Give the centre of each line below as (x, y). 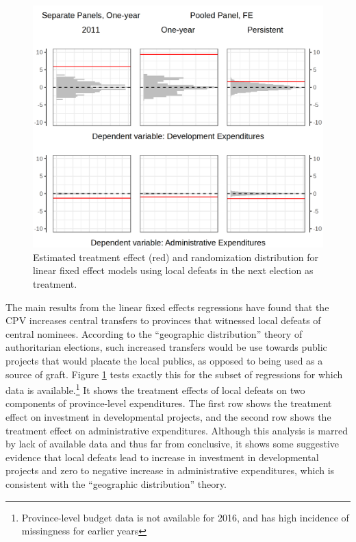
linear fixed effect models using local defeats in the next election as (173, 270)
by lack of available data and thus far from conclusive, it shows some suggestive (173, 444)
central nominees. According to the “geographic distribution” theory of (154, 333)
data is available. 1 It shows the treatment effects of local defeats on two (155, 389)
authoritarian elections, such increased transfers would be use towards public (166, 347)
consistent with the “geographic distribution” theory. (116, 483)
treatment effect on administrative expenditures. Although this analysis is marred (177, 430)
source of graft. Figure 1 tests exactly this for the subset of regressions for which (174, 374)
